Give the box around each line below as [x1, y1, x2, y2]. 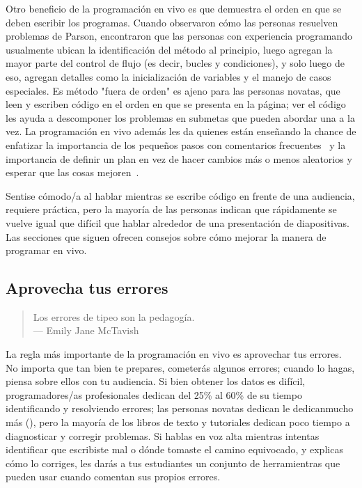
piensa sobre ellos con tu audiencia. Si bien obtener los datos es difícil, [6, 374, 306, 388]
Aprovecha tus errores [6, 277, 168, 299]
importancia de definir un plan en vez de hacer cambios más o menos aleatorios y [6, 151, 352, 166]
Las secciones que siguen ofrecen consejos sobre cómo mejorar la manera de [6, 229, 326, 244]
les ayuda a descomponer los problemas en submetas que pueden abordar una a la [6, 110, 355, 125]
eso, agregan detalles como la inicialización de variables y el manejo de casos [6, 69, 331, 84]
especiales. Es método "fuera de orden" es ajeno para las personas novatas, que [6, 83, 340, 97]
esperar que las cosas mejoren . [6, 165, 139, 180]
